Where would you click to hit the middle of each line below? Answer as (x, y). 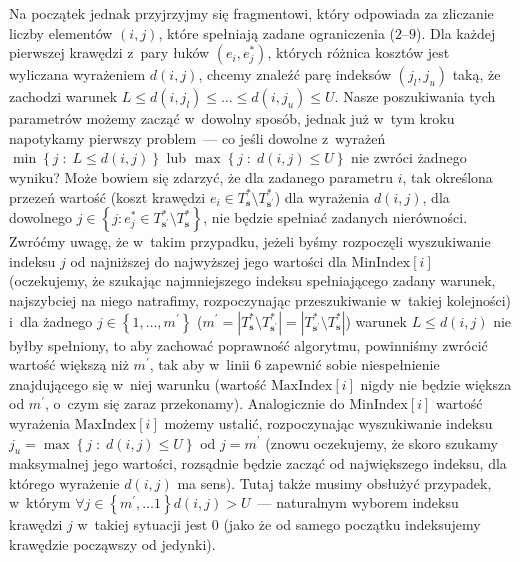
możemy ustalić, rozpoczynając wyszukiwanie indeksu (328, 422)
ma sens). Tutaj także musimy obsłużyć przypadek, (334, 482)
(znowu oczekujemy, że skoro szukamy (381, 442)
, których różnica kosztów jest (358, 52)
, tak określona (447, 176)
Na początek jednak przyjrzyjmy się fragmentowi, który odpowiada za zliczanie (251, 13)
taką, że (476, 74)
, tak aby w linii (199, 364)
